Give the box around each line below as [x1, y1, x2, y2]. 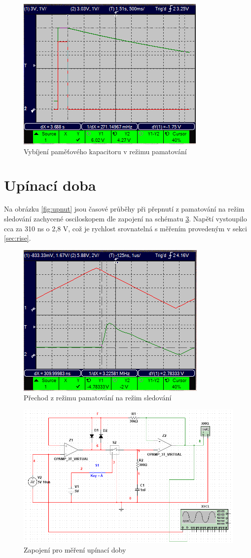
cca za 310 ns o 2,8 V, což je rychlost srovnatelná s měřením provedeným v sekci [4, 223, 247, 233]
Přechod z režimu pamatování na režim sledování [24, 392, 172, 403]
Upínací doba [4, 175, 96, 195]
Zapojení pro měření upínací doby [24, 545, 126, 555]
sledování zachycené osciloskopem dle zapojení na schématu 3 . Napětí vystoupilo [4, 213, 247, 223]
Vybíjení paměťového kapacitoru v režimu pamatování [24, 146, 187, 156]
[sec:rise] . [4, 233, 31, 243]
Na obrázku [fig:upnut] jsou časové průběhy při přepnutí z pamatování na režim [4, 204, 245, 214]
